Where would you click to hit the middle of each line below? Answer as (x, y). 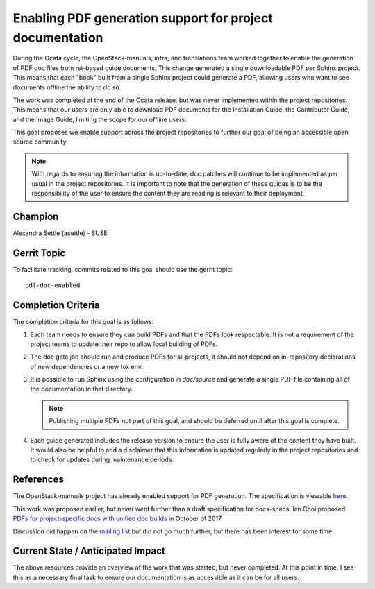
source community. (41, 142)
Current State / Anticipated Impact (89, 551)
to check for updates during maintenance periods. (102, 460)
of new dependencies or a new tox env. (87, 366)
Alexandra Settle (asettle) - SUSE (60, 233)
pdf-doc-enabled (53, 285)
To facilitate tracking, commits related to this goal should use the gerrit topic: (123, 269)
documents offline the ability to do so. (67, 87)
